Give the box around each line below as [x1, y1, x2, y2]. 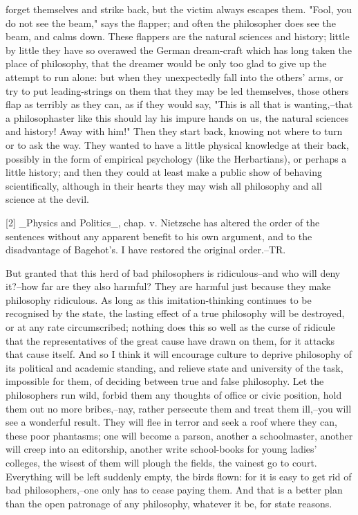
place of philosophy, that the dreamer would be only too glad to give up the [6, 56, 327, 71]
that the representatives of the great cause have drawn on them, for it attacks [6, 333, 335, 347]
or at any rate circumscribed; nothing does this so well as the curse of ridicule [6, 320, 335, 334]
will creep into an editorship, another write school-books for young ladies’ [6, 442, 317, 456]
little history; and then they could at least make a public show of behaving [6, 165, 323, 179]
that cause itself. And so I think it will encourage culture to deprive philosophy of [6, 347, 352, 361]
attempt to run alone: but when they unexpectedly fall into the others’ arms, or [6, 69, 343, 84]
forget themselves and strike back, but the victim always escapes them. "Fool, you [6, 2, 352, 16]
